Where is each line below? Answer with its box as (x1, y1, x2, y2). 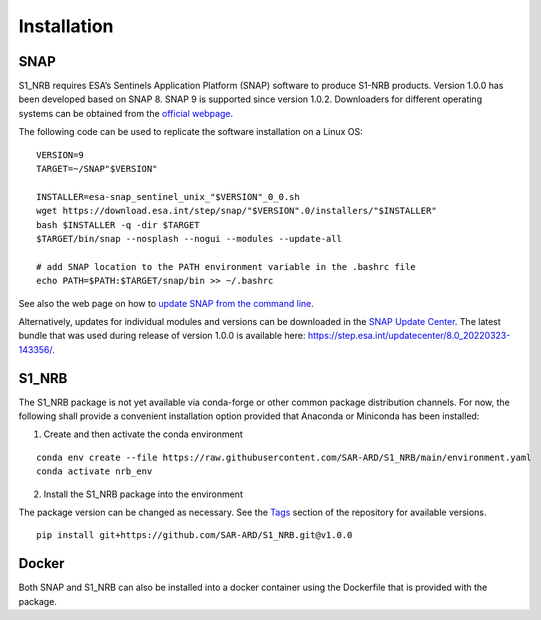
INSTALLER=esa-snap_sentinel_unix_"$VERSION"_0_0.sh (36, 191, 300, 202)
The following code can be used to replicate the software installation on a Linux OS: (18, 126, 364, 138)
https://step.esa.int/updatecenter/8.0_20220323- (307, 330, 511, 342)
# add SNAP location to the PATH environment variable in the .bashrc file (36, 261, 416, 272)
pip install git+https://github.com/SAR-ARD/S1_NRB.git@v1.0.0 (36, 530, 353, 541)
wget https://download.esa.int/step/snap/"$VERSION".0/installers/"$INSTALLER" (36, 205, 437, 217)
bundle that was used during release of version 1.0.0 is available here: (18, 330, 306, 342)
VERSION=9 (36, 149, 84, 160)
